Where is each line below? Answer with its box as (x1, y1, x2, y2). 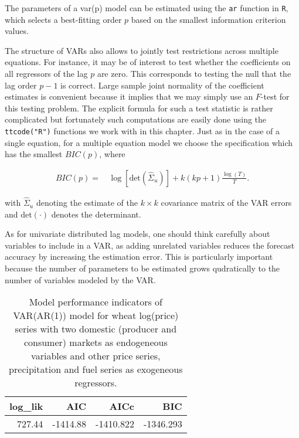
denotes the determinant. (51, 208, 141, 220)
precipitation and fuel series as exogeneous (9, 362, 183, 376)
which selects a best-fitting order (5, 13, 122, 25)
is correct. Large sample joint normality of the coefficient (60, 79, 264, 91)
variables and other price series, (31, 349, 161, 363)
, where (99, 148, 125, 160)
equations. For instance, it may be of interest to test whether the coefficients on (5, 56, 291, 68)
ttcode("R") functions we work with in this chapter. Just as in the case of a (5, 125, 280, 137)
